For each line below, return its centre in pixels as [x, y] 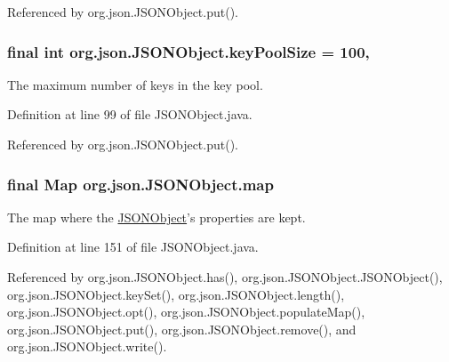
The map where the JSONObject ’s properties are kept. [156, 217]
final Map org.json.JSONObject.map [140, 184]
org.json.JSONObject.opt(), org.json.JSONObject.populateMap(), [186, 312]
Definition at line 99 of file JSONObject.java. [130, 114]
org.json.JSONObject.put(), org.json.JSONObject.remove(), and [182, 329]
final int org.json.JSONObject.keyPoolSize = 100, [188, 51]
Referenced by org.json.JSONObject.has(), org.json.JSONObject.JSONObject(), [225, 277]
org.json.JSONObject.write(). [87, 346]
